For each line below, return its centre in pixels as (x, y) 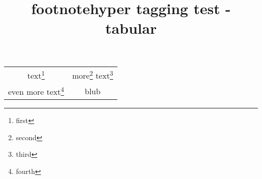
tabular (131, 28)
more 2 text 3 (93, 74)
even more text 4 (36, 91)
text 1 (36, 74)
